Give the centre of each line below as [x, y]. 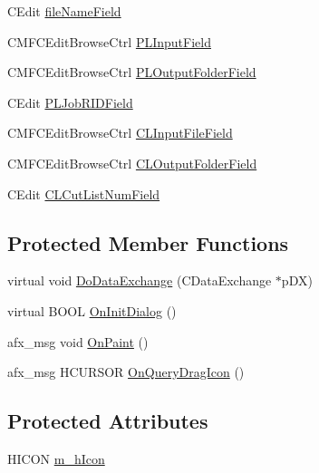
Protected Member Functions [148, 242]
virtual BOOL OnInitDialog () [92, 310]
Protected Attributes [108, 421]
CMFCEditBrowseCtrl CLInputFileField [120, 133]
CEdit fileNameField [64, 11]
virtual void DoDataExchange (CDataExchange [140, 280]
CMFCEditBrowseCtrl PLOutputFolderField [132, 72]
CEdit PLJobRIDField [70, 102]
